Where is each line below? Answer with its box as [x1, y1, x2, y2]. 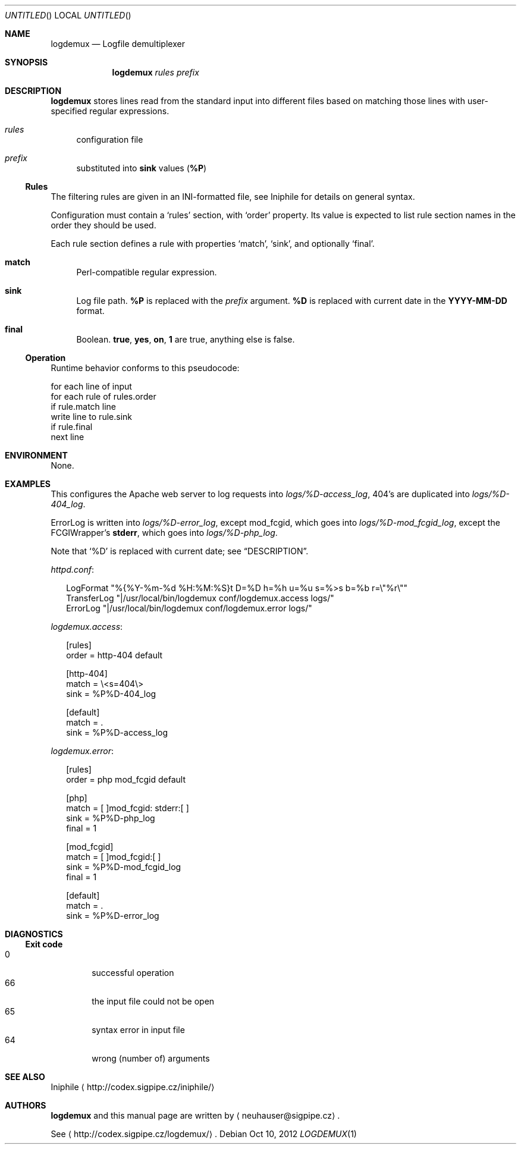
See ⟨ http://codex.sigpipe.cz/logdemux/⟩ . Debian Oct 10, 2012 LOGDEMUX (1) [51, 1129, 357, 1139]
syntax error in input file [92, 1025, 185, 1035]
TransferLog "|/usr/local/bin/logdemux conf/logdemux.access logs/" [66, 593, 334, 603]
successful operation [92, 968, 174, 978]
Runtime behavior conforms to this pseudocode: [51, 363, 240, 373]
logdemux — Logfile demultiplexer [51, 39, 185, 49]
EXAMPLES [5, 479, 51, 489]
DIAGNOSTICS [5, 929, 63, 939]
